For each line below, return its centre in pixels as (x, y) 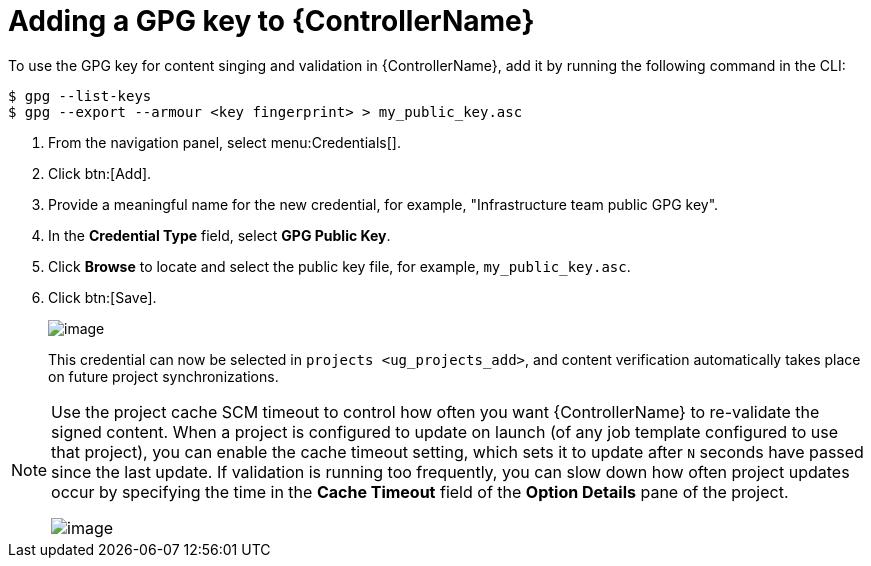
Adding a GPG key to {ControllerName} (271, 21)
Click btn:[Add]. (100, 173)
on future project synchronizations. (163, 376)
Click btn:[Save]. (102, 297)
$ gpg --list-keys (80, 95)
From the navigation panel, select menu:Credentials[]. (224, 142)
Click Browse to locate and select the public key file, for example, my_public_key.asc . (339, 266)
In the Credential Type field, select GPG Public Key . (219, 235)
